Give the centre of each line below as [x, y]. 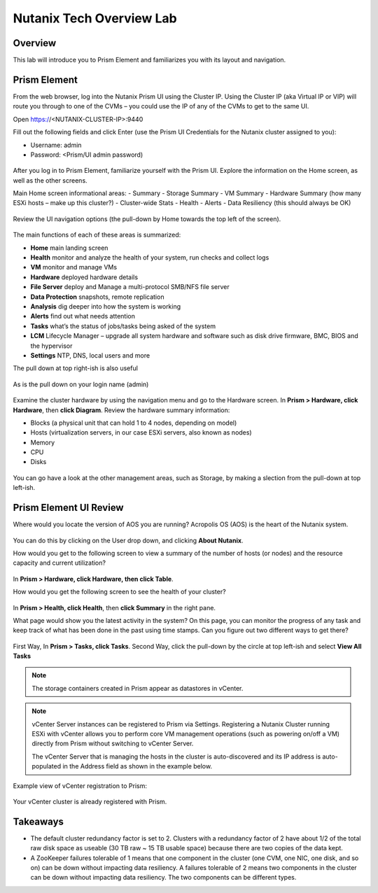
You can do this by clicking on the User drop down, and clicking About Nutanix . [128, 540]
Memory [43, 442]
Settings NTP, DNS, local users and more [90, 355]
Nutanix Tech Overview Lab [95, 18]
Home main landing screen [69, 248]
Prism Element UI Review [68, 508]
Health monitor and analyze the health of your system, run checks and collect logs [150, 258]
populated [47, 766]
